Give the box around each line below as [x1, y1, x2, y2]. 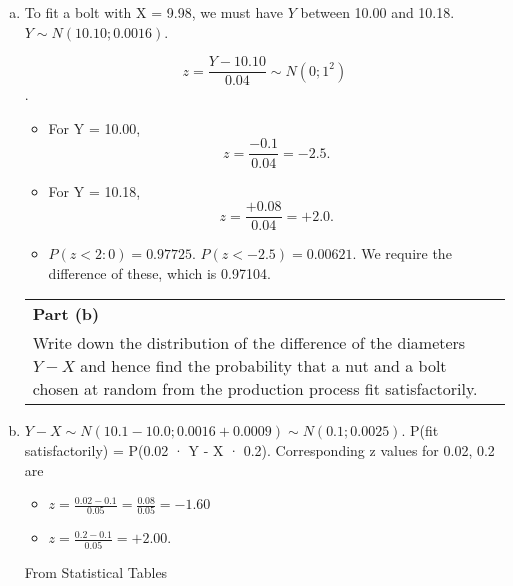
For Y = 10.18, [48, 180, 141, 201]
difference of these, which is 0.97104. [48, 262, 271, 283]
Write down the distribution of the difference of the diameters [32, 331, 466, 355]
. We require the [352, 243, 452, 264]
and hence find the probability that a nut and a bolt [80, 354, 447, 378]
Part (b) [32, 302, 100, 326]
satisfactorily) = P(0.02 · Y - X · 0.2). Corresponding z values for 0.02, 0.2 [24, 439, 495, 460]
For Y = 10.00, [48, 117, 141, 138]
